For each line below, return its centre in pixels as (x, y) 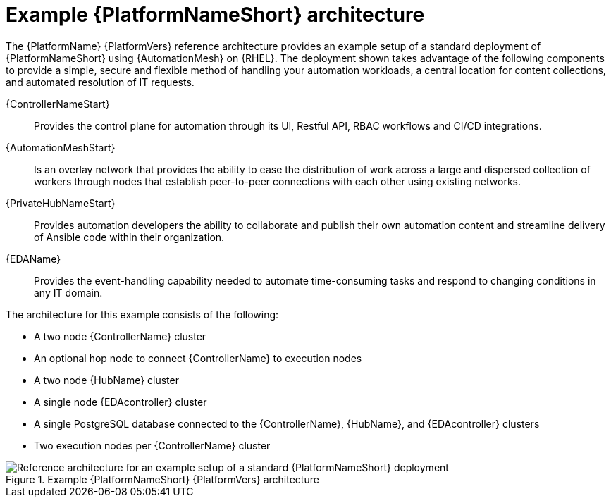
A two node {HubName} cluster (106, 380)
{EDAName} (33, 259)
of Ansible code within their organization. (129, 237)
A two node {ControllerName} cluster (120, 336)
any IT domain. (68, 292)
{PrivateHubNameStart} (61, 203)
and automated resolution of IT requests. (100, 82)
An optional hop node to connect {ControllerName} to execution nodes (198, 358)
